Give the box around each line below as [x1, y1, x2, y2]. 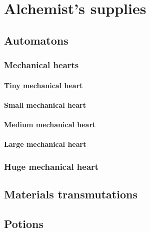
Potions [4, 215, 44, 231]
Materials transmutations [4, 186, 137, 201]
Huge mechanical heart [4, 160, 99, 172]
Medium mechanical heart [4, 119, 96, 129]
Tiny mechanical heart [4, 80, 83, 90]
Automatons [4, 32, 68, 48]
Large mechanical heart [4, 139, 86, 149]
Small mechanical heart [4, 99, 86, 110]
